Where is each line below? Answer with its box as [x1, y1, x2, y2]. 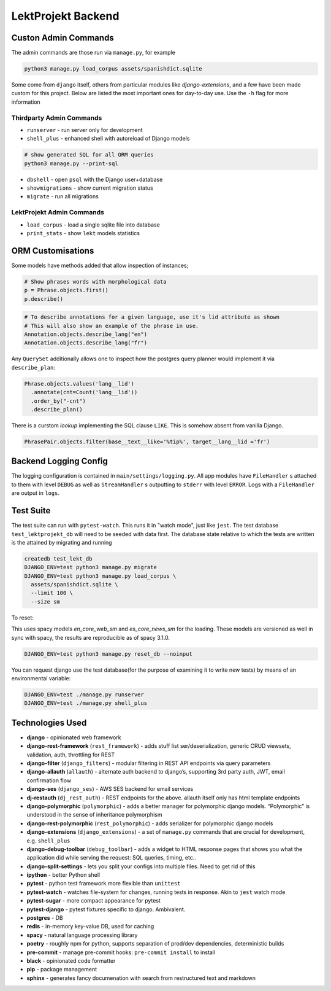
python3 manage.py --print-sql [24, 160, 119, 167]
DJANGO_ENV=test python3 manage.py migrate [24, 564, 158, 571]
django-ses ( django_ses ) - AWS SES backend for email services [26, 785, 194, 793]
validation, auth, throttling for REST [26, 751, 115, 758]
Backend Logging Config [11, 456, 108, 467]
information [11, 98, 41, 106]
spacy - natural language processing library [26, 931, 138, 939]
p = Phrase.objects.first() [24, 287, 108, 294]
